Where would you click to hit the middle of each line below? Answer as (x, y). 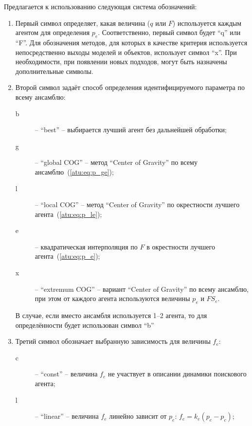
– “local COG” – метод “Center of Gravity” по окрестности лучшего (137, 204)
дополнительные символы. (54, 71)
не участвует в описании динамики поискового (177, 374)
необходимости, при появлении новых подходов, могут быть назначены (121, 62)
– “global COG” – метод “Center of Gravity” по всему (116, 162)
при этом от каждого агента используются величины (112, 298)
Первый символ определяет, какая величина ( (83, 23)
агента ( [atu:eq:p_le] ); (68, 214)
